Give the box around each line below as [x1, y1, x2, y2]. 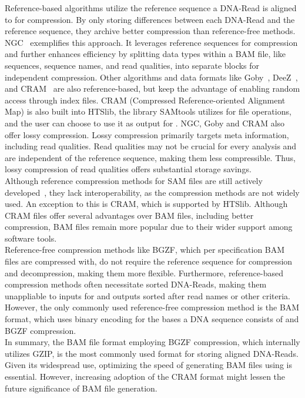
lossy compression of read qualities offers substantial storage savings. [5, 163, 252, 175]
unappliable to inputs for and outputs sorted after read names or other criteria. [5, 289, 291, 302]
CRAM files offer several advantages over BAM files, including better [5, 209, 254, 221]
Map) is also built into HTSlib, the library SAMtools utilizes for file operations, [5, 105, 291, 118]
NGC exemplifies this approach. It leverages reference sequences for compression [5, 36, 298, 48]
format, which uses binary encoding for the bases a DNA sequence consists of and [5, 313, 299, 325]
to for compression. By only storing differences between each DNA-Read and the [5, 13, 295, 25]
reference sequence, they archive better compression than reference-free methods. [5, 25, 296, 37]
